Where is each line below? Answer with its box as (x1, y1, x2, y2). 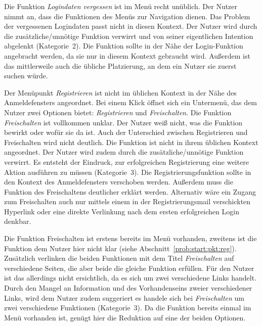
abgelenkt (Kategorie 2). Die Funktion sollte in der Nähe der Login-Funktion (4, 40, 243, 51)
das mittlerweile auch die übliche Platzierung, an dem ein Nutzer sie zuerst (4, 60, 237, 71)
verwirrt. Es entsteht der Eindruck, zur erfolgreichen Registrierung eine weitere (4, 156, 249, 167)
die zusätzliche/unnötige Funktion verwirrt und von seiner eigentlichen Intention (4, 30, 253, 41)
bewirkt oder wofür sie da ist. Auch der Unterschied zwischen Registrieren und (4, 127, 248, 137)
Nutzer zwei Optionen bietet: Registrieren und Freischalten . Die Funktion (4, 107, 232, 117)
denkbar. (4, 216, 31, 226)
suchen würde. (4, 70, 48, 81)
